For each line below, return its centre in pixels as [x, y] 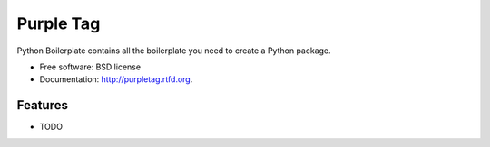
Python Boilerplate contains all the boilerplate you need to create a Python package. [174, 51]
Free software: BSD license [90, 67]
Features [42, 105]
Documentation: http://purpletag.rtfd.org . [116, 79]
